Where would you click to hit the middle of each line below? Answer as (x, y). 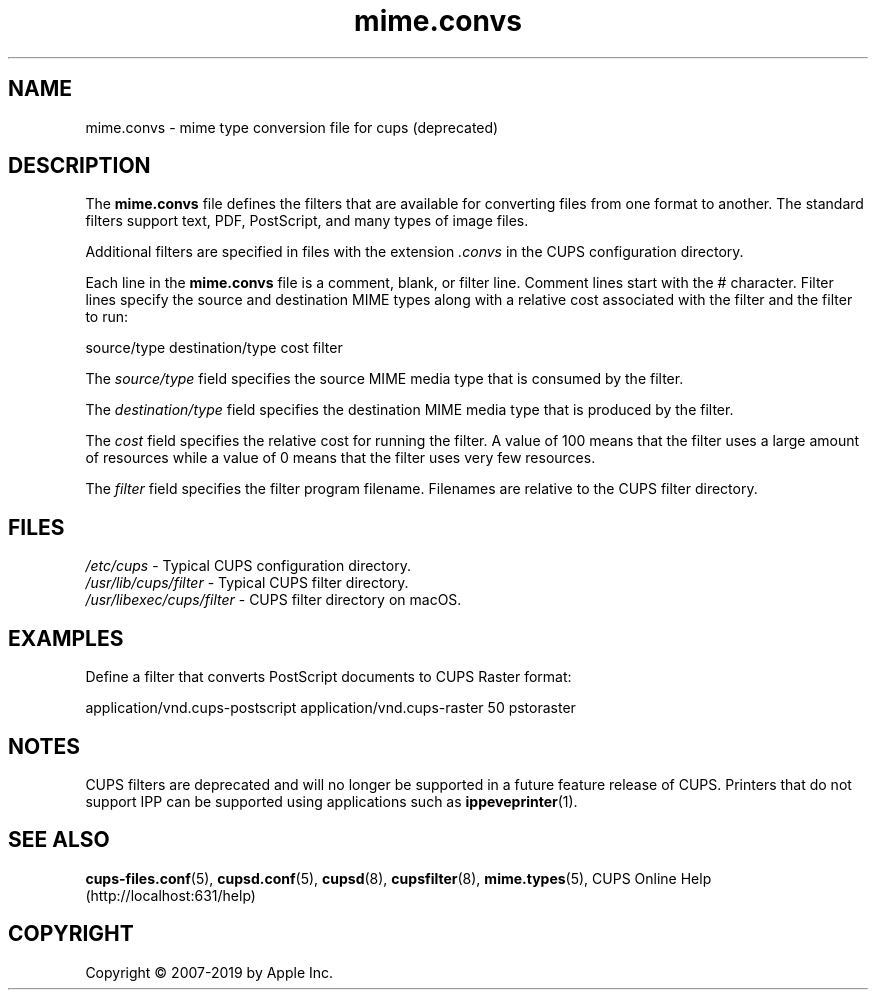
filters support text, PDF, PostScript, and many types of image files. (307, 221)
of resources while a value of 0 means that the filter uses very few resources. (340, 458)
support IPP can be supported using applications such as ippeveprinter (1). (331, 801)
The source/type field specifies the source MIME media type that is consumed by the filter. (384, 379)
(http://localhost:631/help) (170, 895)
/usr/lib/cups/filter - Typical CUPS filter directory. (247, 583)
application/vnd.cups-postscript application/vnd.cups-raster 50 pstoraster (330, 708)
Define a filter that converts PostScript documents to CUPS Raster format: (328, 677)
